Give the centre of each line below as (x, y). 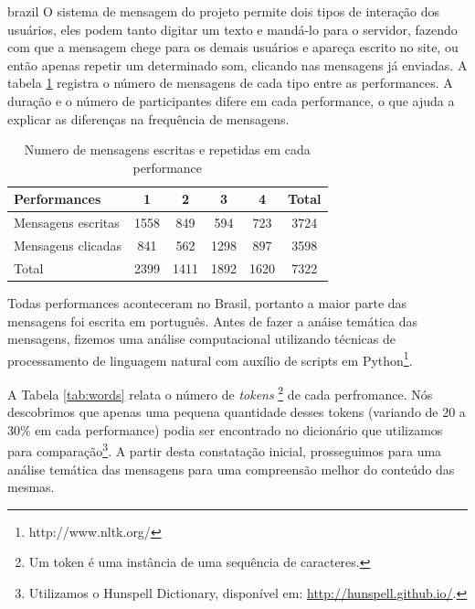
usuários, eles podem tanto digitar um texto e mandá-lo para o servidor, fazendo (232, 29)
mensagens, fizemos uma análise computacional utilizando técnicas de (202, 339)
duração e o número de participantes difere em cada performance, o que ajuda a (231, 100)
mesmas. (31, 487)
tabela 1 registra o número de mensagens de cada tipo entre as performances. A (230, 83)
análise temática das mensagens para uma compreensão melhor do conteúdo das (231, 469)
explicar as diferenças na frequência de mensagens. (148, 118)
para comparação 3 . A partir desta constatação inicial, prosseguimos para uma (225, 450)
